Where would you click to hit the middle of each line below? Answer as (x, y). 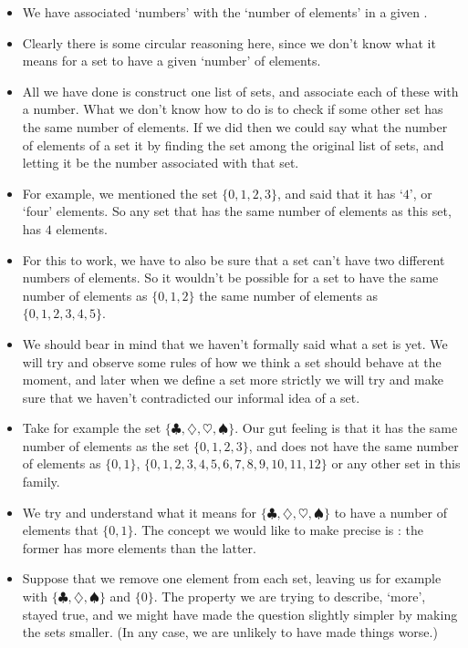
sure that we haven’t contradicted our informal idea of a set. (191, 397)
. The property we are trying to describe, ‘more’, (290, 597)
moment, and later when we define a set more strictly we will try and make (233, 380)
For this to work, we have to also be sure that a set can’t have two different (234, 259)
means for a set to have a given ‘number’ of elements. (172, 61)
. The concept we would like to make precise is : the (279, 530)
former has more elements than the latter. (139, 547)
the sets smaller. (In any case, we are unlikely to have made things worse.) (230, 632)
